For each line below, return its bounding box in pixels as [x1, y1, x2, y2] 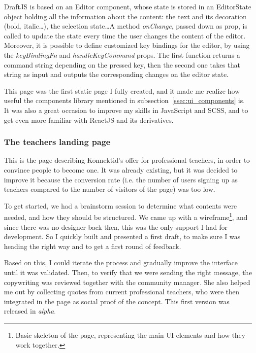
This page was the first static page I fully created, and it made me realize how [4, 85, 240, 96]
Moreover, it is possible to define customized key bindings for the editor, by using [4, 40, 250, 50]
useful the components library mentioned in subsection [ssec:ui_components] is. [4, 95, 245, 106]
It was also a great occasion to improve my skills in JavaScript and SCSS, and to [4, 105, 248, 115]
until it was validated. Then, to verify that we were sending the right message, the [4, 267, 252, 277]
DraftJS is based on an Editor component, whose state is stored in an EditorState [4, 1, 252, 11]
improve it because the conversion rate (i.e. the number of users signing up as [4, 174, 238, 184]
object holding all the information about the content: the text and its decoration [4, 11, 247, 21]
